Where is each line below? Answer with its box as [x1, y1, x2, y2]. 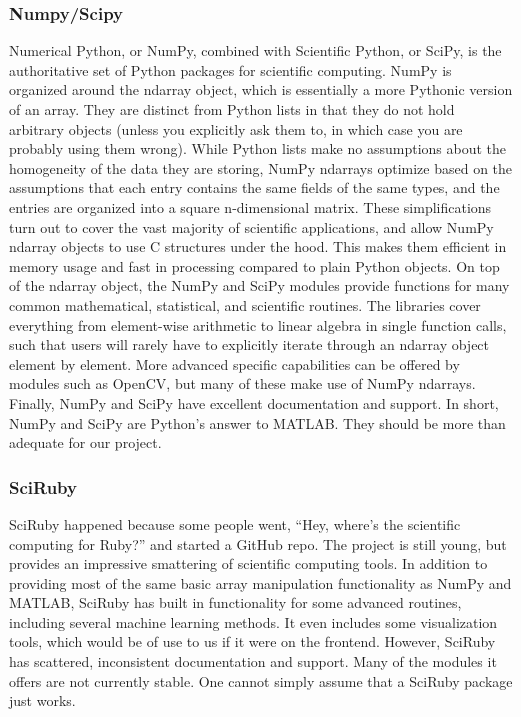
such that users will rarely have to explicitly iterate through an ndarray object [9, 334, 490, 355]
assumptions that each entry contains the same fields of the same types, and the [9, 177, 500, 198]
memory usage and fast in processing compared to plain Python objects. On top [9, 255, 500, 276]
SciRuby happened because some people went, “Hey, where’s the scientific [9, 513, 461, 534]
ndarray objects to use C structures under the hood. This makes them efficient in [9, 236, 507, 257]
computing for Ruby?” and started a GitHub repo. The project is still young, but [9, 533, 507, 554]
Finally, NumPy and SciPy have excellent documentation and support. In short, [9, 392, 499, 413]
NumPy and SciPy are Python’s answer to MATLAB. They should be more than [9, 412, 506, 433]
